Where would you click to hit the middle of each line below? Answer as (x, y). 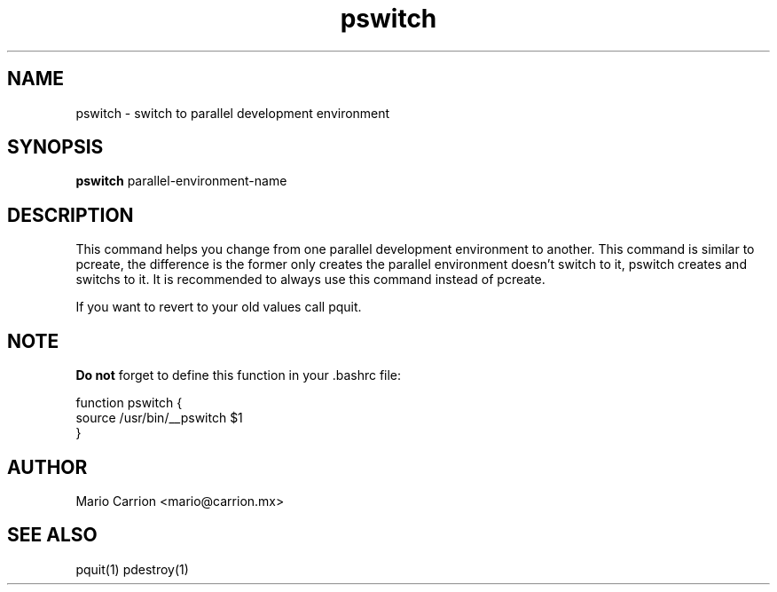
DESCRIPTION (71, 215)
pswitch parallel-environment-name (181, 181)
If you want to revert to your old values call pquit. (219, 307)
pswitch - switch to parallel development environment (233, 113)
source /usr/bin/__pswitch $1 (159, 418)
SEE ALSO (52, 535)
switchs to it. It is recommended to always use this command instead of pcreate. (310, 280)
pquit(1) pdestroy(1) (132, 569)
